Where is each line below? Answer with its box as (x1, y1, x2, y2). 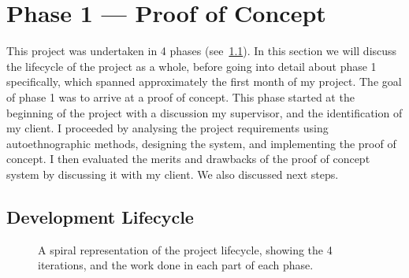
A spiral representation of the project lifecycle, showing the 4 (38, 241, 333, 258)
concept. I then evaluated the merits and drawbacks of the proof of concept (6, 150, 370, 167)
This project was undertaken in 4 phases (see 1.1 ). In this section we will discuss (6, 43, 397, 59)
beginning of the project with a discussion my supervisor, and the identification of (6, 104, 403, 120)
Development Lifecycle (6, 204, 194, 228)
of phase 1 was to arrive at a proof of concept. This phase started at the (6, 88, 355, 105)
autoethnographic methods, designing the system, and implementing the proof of (6, 135, 396, 151)
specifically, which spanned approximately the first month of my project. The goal (6, 73, 402, 90)
